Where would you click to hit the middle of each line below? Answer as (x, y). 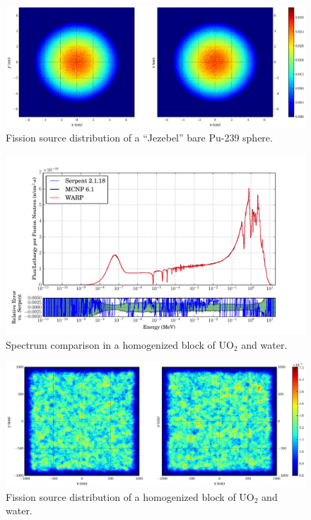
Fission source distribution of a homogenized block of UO (130, 496)
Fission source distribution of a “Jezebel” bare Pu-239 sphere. (139, 138)
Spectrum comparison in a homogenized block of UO (120, 344)
